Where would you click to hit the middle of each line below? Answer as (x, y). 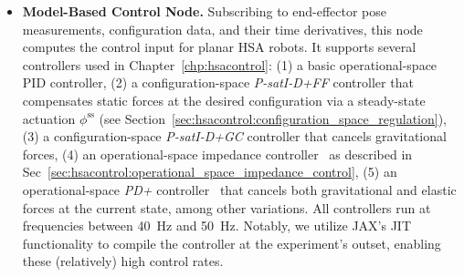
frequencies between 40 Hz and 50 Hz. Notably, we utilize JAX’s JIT (217, 226)
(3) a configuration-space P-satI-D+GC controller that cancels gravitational (234, 136)
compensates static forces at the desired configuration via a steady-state (224, 100)
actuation (49, 118)
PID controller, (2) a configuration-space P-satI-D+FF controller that (218, 82)
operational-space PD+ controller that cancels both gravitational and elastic (239, 189)
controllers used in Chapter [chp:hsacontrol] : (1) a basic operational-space (230, 64)
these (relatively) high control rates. (123, 261)
